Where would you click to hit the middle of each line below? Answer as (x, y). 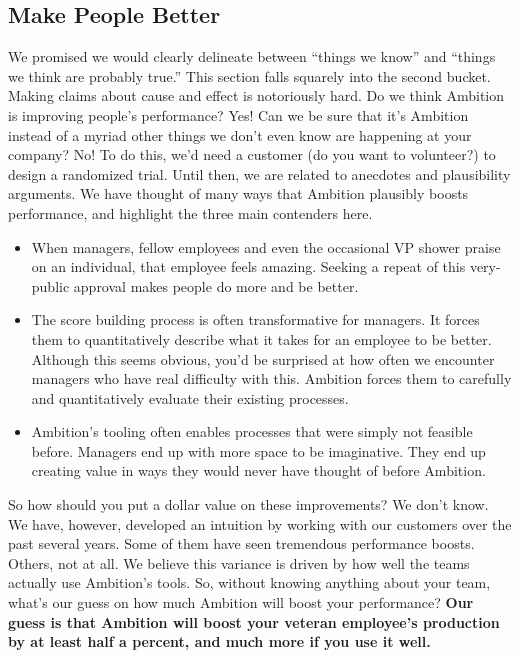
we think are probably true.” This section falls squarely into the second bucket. (249, 75)
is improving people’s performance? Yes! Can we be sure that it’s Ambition (238, 114)
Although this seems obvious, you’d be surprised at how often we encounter (263, 358)
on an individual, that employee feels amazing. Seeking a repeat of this (248, 266)
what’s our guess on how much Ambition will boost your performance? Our (241, 602)
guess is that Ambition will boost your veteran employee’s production (254, 621)
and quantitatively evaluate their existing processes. (190, 397)
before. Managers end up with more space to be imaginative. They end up (258, 450)
